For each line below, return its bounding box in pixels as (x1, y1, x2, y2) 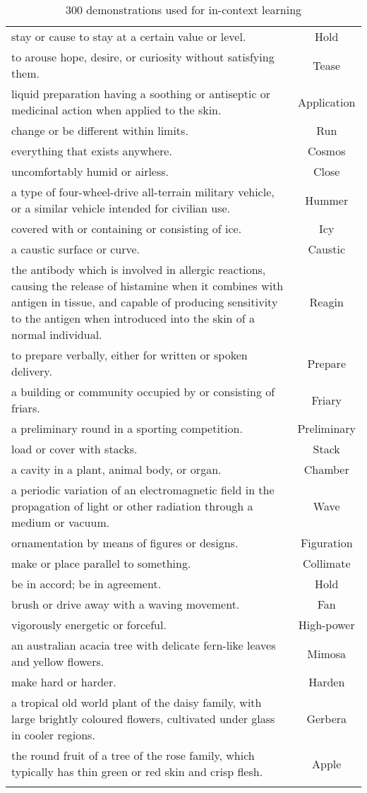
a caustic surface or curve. (11, 241, 140, 257)
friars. (11, 400, 40, 416)
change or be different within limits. (11, 122, 188, 138)
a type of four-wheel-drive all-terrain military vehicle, (11, 184, 275, 200)
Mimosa (307, 645, 347, 662)
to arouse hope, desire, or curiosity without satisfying (11, 49, 275, 65)
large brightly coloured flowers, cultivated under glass (11, 710, 275, 727)
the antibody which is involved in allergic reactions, (11, 261, 266, 278)
